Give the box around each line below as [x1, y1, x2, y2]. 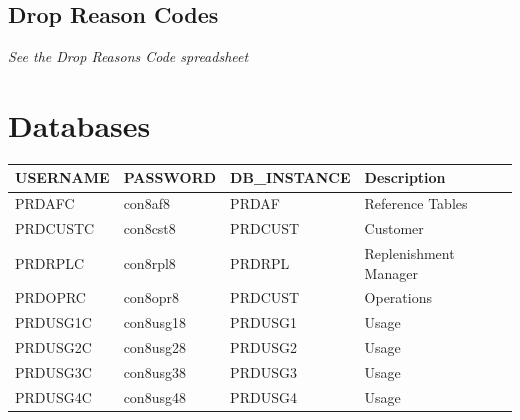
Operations [364, 287, 432, 308]
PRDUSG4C [15, 386, 92, 407]
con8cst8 [123, 218, 176, 239]
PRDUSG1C [15, 312, 92, 333]
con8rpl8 [123, 252, 176, 273]
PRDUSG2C [15, 337, 92, 358]
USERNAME [15, 167, 110, 188]
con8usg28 [123, 337, 186, 358]
